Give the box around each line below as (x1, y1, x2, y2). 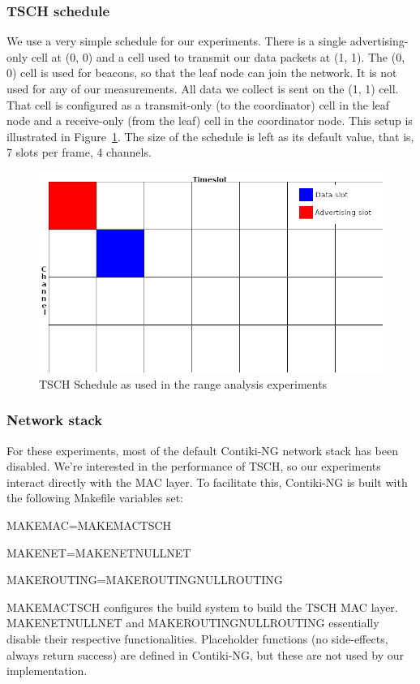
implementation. (6, 662, 88, 679)
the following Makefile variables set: (6, 489, 183, 506)
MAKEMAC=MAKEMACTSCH (6, 517, 172, 534)
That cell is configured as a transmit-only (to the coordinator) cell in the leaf (6, 96, 390, 113)
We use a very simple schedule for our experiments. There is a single (6, 32, 347, 49)
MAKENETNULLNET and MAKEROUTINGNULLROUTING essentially (6, 614, 379, 631)
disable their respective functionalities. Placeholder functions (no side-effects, (6, 630, 388, 647)
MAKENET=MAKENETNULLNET (6, 544, 191, 561)
